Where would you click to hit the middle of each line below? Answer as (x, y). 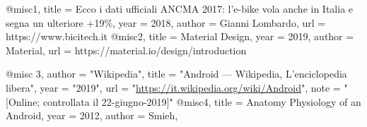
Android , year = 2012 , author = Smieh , (92, 115)
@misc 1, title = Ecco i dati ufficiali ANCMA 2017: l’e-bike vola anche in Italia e (180, 8)
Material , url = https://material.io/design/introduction (126, 50)
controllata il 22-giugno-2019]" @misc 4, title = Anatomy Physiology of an (202, 101)
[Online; (23, 101)
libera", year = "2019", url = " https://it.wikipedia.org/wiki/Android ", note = (173, 87)
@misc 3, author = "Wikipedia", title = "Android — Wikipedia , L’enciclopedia (176, 74)
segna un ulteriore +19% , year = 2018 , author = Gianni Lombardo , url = (166, 22)
